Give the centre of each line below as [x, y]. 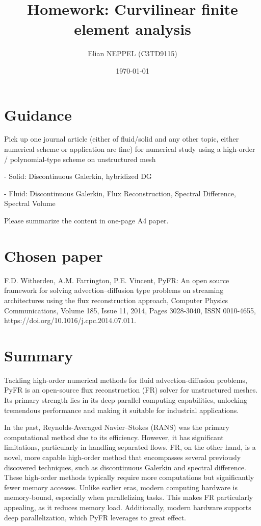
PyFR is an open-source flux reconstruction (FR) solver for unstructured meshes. [131, 390]
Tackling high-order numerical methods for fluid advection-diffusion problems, [126, 380]
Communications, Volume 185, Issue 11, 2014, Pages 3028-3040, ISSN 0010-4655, [130, 310]
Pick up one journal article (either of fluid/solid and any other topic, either [122, 139]
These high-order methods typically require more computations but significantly [129, 477]
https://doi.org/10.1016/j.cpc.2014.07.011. [70, 320]
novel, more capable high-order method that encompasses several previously [123, 457]
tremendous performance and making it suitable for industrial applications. [122, 410]
